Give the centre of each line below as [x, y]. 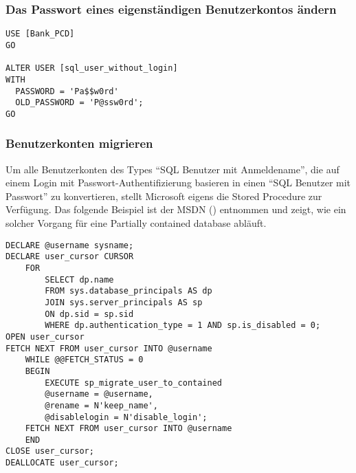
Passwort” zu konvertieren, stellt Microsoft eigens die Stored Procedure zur [164, 196]
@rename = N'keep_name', [101, 405]
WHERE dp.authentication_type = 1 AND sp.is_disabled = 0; [183, 326]
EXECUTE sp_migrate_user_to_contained [133, 383]
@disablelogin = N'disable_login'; [126, 417]
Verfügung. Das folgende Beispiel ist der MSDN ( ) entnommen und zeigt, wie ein [176, 209]
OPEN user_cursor [45, 337]
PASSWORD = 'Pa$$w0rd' [67, 91]
